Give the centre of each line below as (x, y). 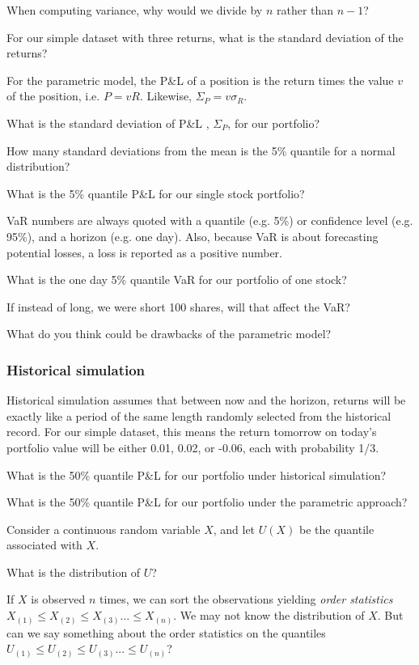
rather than (305, 10)
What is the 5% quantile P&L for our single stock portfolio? (156, 193)
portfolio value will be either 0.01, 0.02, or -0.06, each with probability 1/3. (193, 447)
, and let (234, 529)
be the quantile (337, 529)
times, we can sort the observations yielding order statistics (246, 599)
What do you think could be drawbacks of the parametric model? (169, 334)
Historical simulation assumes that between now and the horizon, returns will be (206, 400)
